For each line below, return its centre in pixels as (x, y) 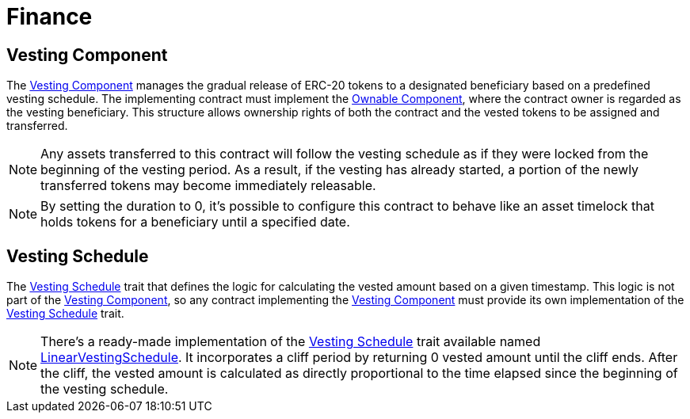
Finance (50, 17)
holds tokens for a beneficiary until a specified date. (195, 222)
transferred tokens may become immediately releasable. (208, 186)
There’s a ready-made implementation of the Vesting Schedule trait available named (291, 342)
